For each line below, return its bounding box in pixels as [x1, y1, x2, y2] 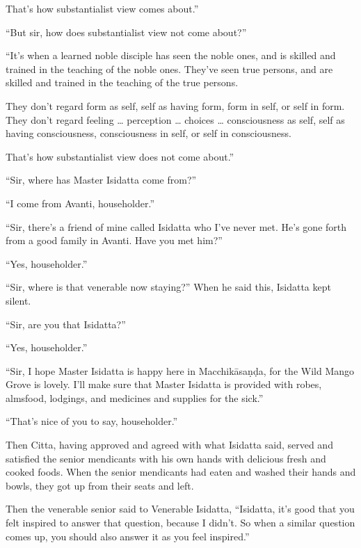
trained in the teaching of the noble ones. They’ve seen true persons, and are [6, 61, 333, 76]
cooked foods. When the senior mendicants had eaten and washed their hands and [6, 465, 356, 479]
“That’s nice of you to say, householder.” [6, 414, 178, 428]
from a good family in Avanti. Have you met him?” [6, 233, 223, 248]
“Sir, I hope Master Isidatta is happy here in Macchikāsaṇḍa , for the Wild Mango [6, 363, 355, 378]
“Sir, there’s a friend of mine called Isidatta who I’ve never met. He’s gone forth [6, 219, 347, 234]
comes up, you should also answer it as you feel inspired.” [6, 529, 250, 543]
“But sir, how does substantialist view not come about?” [6, 24, 247, 39]
